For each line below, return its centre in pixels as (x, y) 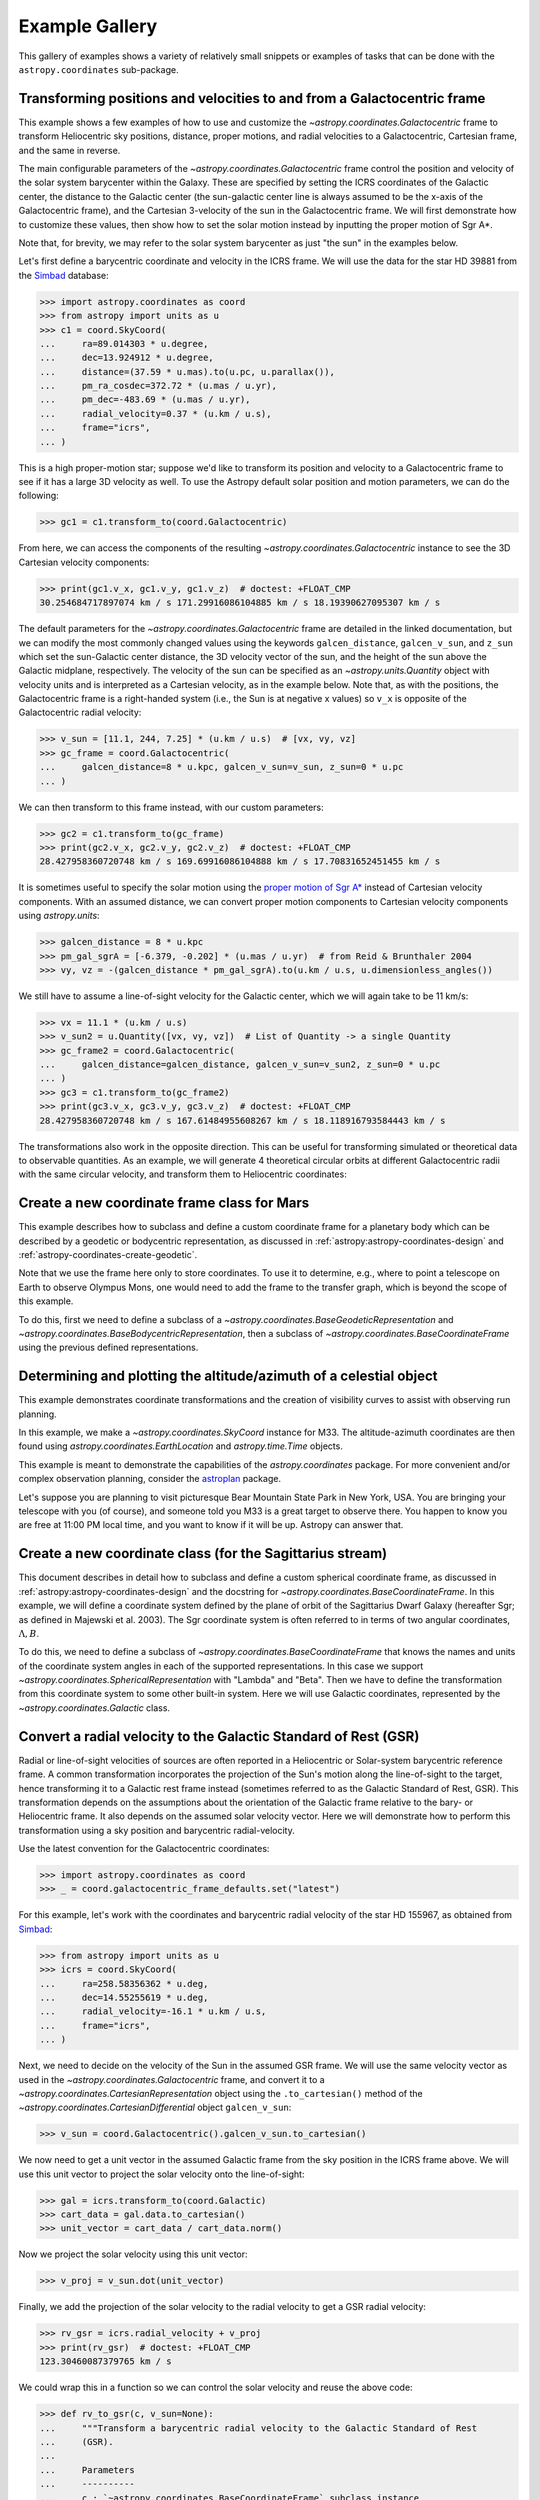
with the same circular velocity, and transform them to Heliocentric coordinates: (182, 1174)
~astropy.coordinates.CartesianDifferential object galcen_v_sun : (155, 2107)
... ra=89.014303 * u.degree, (124, 343)
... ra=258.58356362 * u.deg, (124, 1983)
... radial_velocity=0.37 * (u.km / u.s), (155, 413)
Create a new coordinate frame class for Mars (164, 1203)
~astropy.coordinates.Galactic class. (94, 1707)
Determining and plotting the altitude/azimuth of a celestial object (228, 1376)
